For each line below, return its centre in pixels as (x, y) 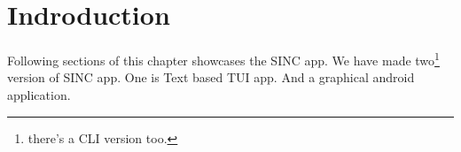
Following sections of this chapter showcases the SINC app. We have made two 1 (223, 59)
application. (39, 94)
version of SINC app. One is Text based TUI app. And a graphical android (211, 77)
